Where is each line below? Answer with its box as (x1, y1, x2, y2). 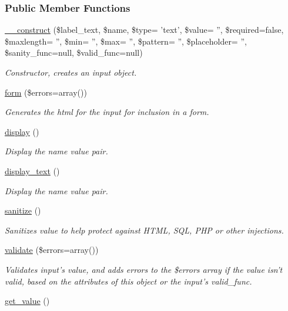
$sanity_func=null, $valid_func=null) (5, 46, 143, 59)
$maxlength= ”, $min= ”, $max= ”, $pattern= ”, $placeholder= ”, (5, 35, 247, 47)
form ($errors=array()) (5, 86, 87, 98)
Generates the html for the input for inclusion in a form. (5, 106, 209, 118)
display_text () (5, 164, 60, 177)
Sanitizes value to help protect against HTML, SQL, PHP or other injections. (5, 224, 284, 236)
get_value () (5, 295, 50, 307)
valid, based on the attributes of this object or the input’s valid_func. (5, 275, 252, 287)
